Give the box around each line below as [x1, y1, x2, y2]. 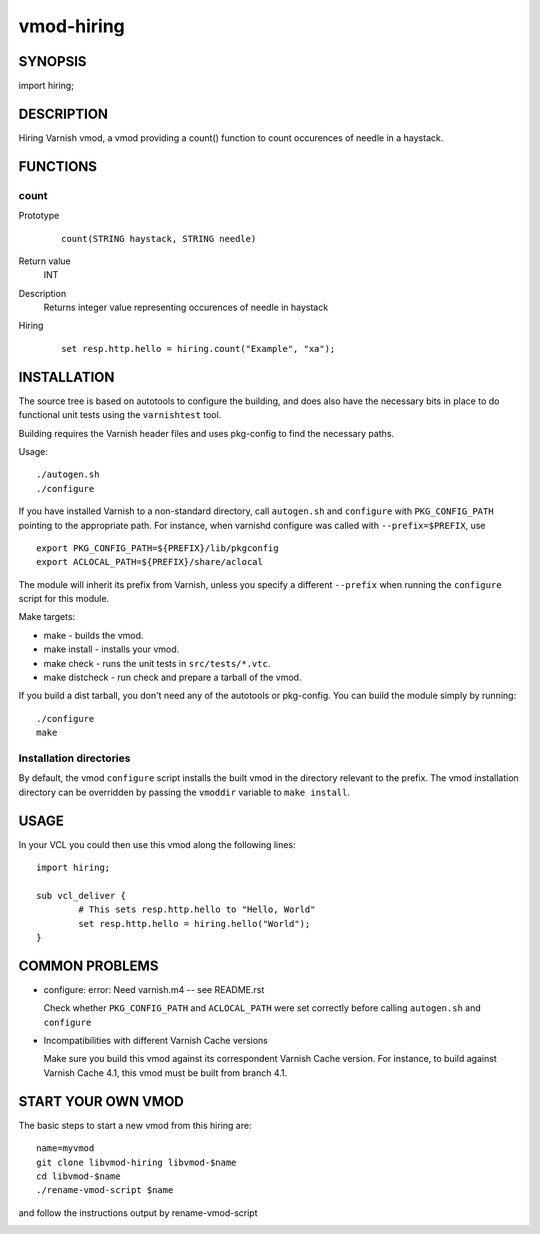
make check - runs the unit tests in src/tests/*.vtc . [43, 657, 271, 669]
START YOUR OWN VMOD [18, 1093, 184, 1110]
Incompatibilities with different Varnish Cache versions [43, 1035, 269, 1047]
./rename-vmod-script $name [36, 1185, 174, 1196]
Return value [18, 255, 72, 267]
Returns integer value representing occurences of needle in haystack [43, 301, 329, 314]
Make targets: [18, 611, 76, 623]
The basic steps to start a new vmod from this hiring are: [18, 1119, 252, 1131]
